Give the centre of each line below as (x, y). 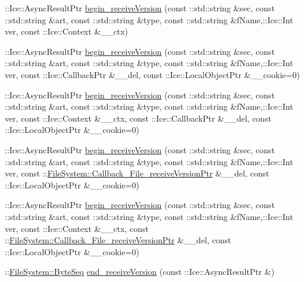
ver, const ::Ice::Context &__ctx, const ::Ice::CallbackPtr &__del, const (138, 118)
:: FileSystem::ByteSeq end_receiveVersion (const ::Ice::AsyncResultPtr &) (140, 272)
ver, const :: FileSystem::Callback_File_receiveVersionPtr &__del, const (137, 173)
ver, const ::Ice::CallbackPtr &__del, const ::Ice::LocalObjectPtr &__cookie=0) (152, 74)
